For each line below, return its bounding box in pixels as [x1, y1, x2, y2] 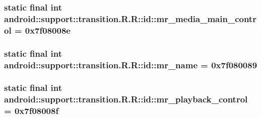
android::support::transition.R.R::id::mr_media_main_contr [4, 12, 256, 25]
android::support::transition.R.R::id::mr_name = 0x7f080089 [4, 58, 257, 71]
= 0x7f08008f [4, 104, 59, 117]
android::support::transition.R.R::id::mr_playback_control [4, 93, 248, 105]
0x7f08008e [25, 24, 71, 36]
